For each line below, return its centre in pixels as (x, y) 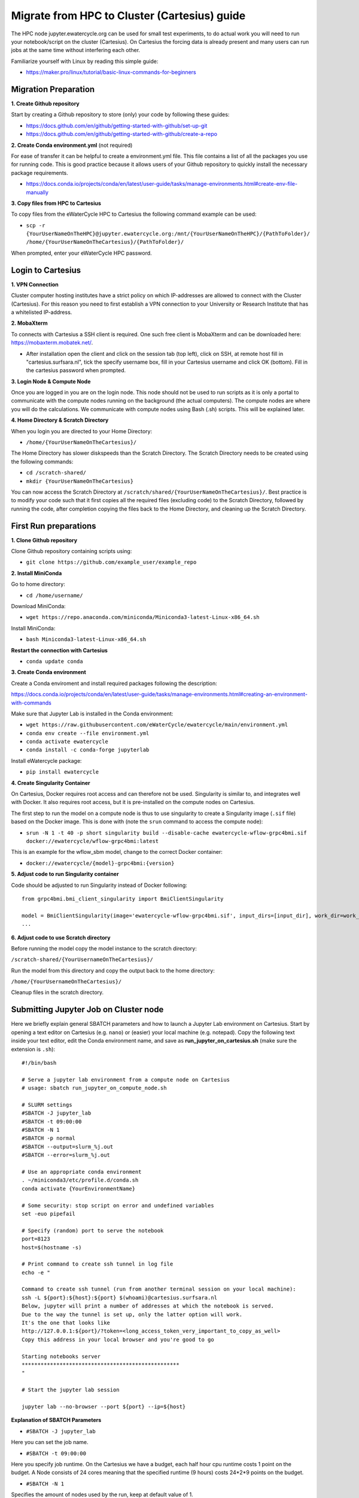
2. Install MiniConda (36, 573)
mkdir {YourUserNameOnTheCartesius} (80, 481)
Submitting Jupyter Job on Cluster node (87, 1010)
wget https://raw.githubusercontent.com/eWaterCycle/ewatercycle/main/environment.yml (157, 725)
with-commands (31, 703)
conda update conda (54, 661)
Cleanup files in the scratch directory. (57, 992)
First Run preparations (54, 526)
